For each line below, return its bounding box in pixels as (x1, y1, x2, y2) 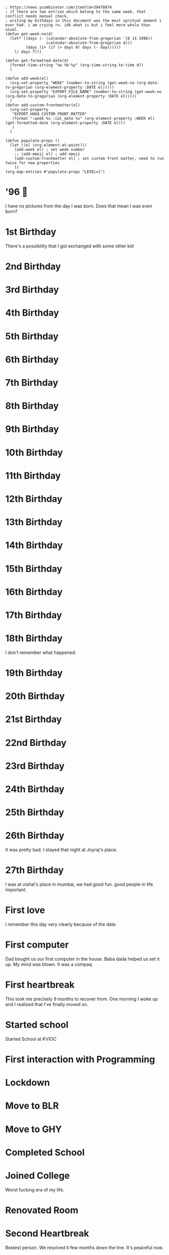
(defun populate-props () (5, 138, 60, 143)
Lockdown (5, 1077, 50, 1088)
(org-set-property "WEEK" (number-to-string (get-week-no (10, 80, 135, 85)
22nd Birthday (5, 737, 67, 748)
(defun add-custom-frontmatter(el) (5, 103, 80, 108)
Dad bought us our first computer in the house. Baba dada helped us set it (5, 956, 160, 962)
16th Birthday (5, 586, 63, 598)
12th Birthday (5, 493, 63, 505)
